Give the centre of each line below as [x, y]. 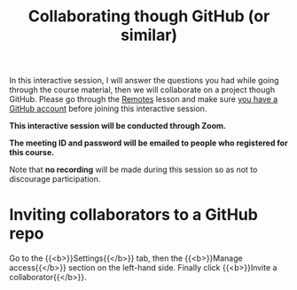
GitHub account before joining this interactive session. [108, 109]
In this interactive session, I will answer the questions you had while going [144, 81]
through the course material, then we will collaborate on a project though [142, 90]
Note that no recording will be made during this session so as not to [133, 169]
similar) [149, 35]
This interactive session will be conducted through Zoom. [117, 126]
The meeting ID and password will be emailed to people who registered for [148, 143]
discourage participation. [55, 179]
